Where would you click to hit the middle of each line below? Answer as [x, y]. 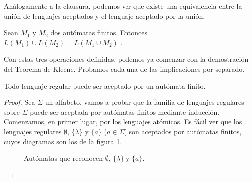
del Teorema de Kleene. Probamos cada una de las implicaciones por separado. [124, 68]
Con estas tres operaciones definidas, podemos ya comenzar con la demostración [126, 59]
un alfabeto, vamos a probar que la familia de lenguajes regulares [144, 102]
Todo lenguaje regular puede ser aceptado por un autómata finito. [105, 85]
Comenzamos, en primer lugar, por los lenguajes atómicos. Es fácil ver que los [123, 122]
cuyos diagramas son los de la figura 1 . [63, 141]
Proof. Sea [20, 102]
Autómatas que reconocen [63, 158]
